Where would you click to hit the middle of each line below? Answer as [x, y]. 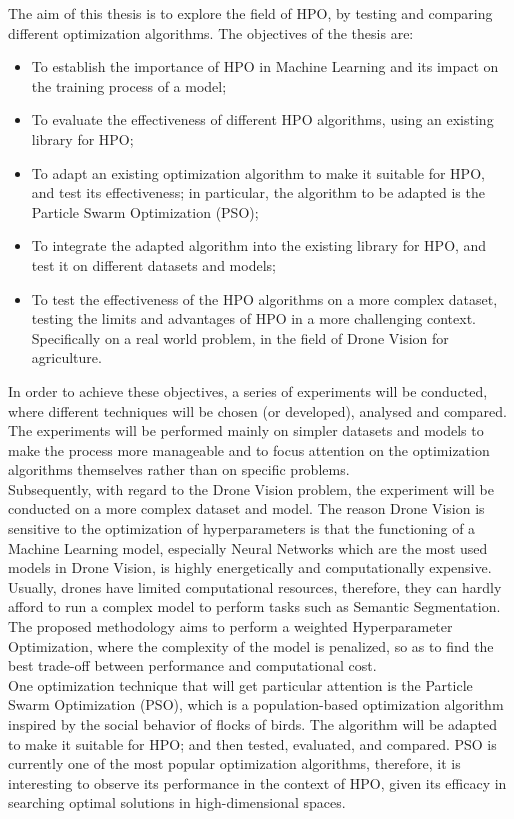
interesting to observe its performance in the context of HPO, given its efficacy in [257, 782]
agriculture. [66, 357]
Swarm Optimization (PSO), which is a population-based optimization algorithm [256, 704]
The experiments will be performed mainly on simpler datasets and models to [246, 430]
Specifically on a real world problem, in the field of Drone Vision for [240, 337]
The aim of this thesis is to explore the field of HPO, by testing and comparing [250, 13]
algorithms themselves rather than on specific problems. [179, 469]
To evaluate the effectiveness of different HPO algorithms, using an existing [262, 119]
